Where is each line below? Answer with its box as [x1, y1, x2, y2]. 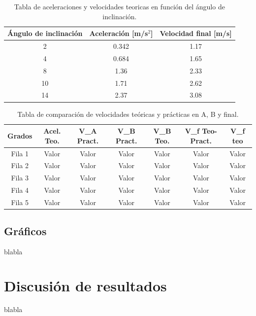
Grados [7, 130, 32, 140]
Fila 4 [11, 185, 29, 195]
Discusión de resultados [4, 275, 167, 295]
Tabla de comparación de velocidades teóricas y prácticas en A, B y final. [17, 108, 239, 119]
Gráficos [4, 223, 47, 239]
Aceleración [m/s [89, 28, 148, 38]
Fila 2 [11, 160, 29, 171]
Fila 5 [11, 197, 29, 207]
